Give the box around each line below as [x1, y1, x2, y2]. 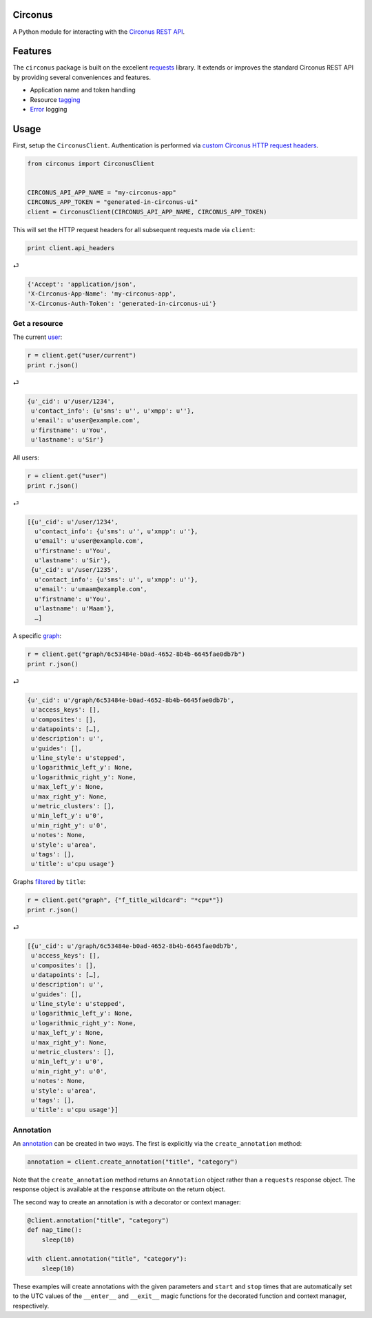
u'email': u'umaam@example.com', [34, 586, 147, 593]
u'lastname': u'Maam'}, [34, 605, 115, 612]
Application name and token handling [30, 86, 136, 94]
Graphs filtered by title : [12, 878, 86, 886]
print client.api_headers [27, 244, 115, 251]
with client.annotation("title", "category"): [27, 1255, 187, 1263]
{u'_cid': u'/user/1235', [31, 566, 118, 574]
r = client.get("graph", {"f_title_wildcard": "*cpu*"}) [27, 896, 224, 904]
